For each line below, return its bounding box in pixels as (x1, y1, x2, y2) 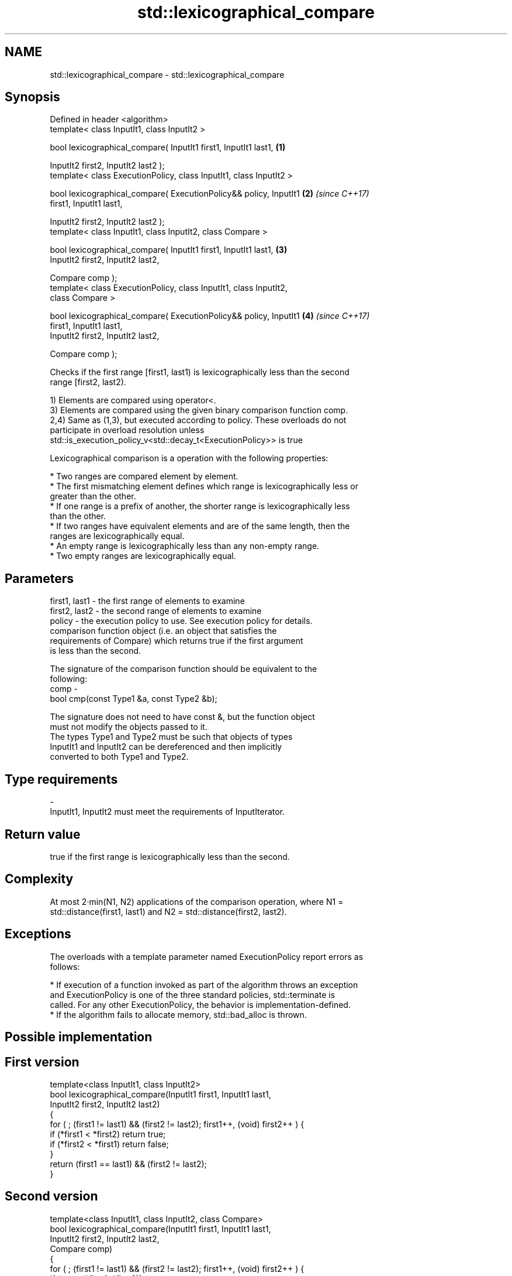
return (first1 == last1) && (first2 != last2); (50, 1158, 207, 1169)
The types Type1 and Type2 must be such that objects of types (50, 732, 293, 742)
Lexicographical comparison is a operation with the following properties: (50, 453, 328, 464)
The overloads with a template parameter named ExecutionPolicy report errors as (50, 951, 364, 962)
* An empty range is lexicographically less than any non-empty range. (50, 541, 320, 551)
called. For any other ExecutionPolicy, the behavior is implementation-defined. (50, 999, 351, 1010)
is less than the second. (50, 646, 141, 656)
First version (5, 1054, 79, 1069)
